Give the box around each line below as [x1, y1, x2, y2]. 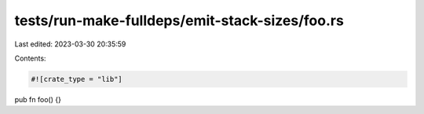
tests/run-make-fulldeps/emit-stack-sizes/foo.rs [14, 12, 345, 29]
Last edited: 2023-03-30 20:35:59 [14, 39, 126, 49]
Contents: [14, 53, 46, 63]
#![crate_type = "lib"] [31, 75, 123, 83]
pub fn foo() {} [14, 94, 62, 104]
